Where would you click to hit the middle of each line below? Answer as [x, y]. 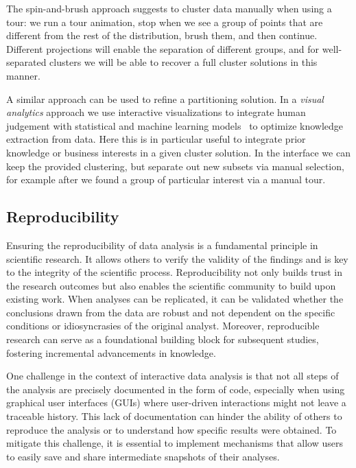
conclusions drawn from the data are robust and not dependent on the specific [171, 312]
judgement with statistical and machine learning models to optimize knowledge [175, 125]
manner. [23, 75]
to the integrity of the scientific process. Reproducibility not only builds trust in [174, 272]
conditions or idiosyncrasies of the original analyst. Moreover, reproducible [163, 326]
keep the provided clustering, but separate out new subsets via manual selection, [175, 166]
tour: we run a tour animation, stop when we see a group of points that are [165, 22]
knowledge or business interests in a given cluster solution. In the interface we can [178, 152]
